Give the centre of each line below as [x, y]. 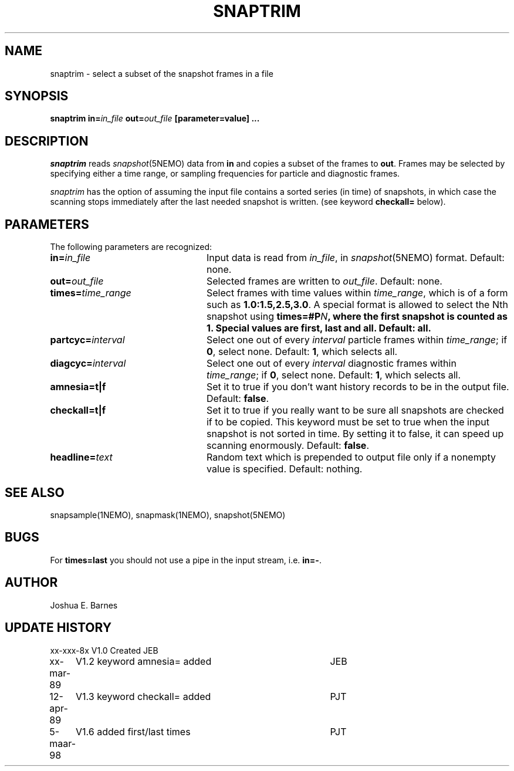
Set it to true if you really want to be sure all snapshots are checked [355, 410]
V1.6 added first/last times [133, 731]
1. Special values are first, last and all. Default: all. [319, 328]
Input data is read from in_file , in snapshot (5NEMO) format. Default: [355, 258]
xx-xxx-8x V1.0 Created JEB [104, 650]
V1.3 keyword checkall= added [143, 696]
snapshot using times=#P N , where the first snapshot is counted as [357, 317]
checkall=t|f [78, 410]
